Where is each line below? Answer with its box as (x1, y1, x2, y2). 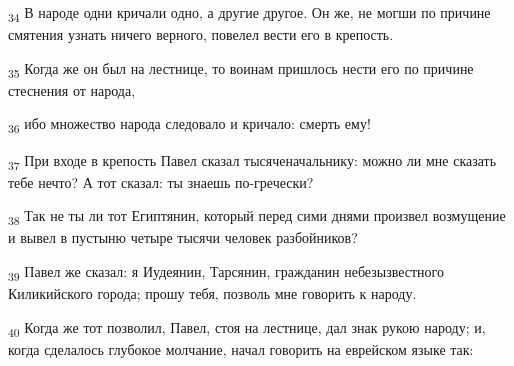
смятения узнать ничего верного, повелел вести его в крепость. (8, 24, 394, 45)
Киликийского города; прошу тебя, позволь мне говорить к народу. (8, 283, 417, 304)
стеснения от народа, (8, 79, 136, 100)
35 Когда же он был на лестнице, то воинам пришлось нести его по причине (8, 57, 474, 81)
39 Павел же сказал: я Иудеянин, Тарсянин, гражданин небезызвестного (8, 261, 444, 284)
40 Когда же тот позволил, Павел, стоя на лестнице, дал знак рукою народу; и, (8, 316, 486, 340)
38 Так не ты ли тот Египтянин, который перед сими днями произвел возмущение (8, 205, 506, 229)
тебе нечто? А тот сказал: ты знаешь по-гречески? (8, 171, 314, 192)
